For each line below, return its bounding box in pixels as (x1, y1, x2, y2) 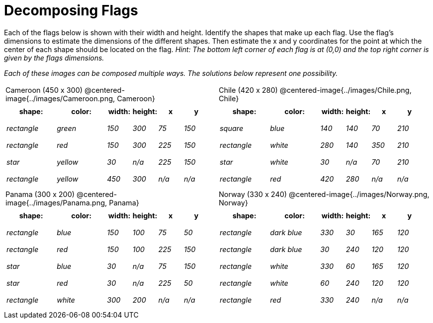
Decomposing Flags (4, 2, 138, 19)
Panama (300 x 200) (5, 190, 75, 198)
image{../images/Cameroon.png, (5, 94, 115, 103)
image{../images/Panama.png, (5, 198, 107, 207)
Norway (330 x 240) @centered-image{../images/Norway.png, (219, 190, 430, 198)
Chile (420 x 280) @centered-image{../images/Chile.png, (219, 85, 412, 94)
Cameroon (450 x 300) (5, 85, 83, 94)
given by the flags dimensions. (4, 53, 104, 62)
